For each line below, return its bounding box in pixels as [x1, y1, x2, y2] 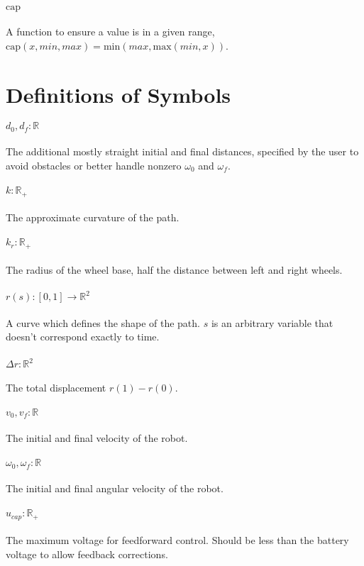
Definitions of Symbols [6, 79, 231, 109]
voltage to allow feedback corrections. [6, 547, 168, 562]
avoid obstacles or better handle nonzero [6, 158, 182, 173]
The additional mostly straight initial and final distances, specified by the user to [6, 144, 359, 159]
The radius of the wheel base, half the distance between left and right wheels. [6, 262, 343, 277]
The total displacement [6, 379, 106, 394]
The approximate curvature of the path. [6, 210, 180, 225]
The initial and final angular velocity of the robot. [6, 481, 224, 496]
